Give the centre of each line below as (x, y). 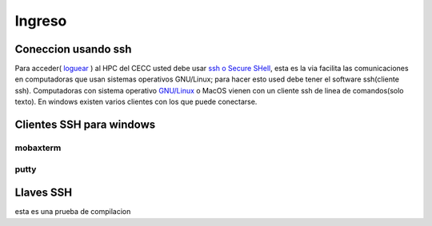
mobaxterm (38, 148)
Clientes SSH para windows (85, 125)
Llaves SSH (44, 193)
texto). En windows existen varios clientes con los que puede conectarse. (136, 102)
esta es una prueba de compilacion (73, 212)
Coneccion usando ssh (73, 49)
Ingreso (41, 21)
